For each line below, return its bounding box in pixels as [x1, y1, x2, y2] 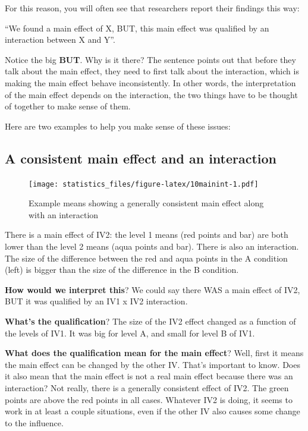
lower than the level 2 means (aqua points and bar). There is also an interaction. [5, 240, 299, 252]
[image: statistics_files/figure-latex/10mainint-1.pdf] [29, 180, 259, 188]
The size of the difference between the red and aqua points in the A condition [5, 251, 288, 264]
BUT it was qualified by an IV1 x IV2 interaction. [5, 295, 188, 307]
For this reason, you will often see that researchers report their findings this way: [5, 2, 300, 14]
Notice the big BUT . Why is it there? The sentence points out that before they [5, 53, 296, 65]
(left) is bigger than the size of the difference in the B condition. [5, 263, 239, 276]
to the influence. [5, 416, 64, 429]
